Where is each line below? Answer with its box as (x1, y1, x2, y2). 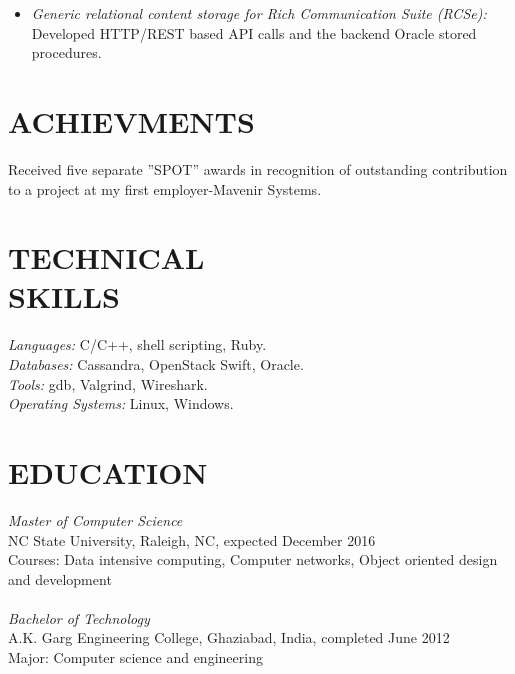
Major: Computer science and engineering (8, 647, 263, 668)
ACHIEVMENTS (8, 100, 255, 141)
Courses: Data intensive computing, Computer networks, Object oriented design (8, 549, 498, 570)
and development (8, 568, 112, 589)
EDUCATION (8, 451, 208, 492)
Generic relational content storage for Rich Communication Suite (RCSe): (31, 3, 487, 23)
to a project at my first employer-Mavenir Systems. (8, 178, 322, 199)
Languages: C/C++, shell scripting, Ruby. (8, 334, 267, 355)
